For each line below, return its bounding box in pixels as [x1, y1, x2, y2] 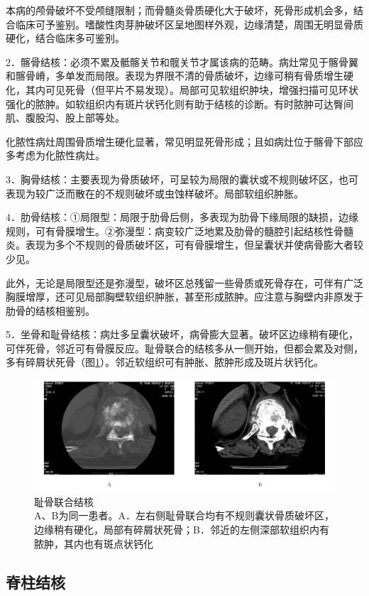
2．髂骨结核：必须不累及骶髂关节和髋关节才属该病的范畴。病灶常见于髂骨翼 [6, 54, 358, 69]
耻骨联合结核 [34, 494, 94, 509]
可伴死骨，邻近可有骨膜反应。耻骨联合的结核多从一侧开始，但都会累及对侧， [6, 340, 363, 355]
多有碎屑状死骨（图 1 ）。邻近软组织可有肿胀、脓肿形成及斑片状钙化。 [6, 354, 324, 369]
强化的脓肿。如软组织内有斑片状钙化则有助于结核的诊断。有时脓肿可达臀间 [6, 96, 353, 111]
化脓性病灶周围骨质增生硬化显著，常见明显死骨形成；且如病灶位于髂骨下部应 [6, 134, 363, 148]
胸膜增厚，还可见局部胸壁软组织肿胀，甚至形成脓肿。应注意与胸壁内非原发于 [6, 289, 363, 304]
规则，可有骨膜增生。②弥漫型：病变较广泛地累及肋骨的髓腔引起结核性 [6, 223, 334, 238]
